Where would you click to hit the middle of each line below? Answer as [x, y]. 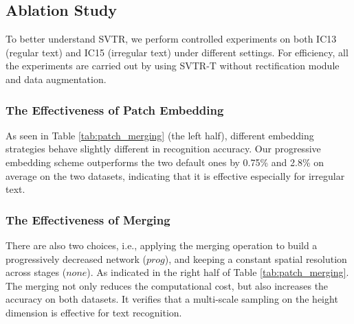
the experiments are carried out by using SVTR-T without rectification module [173, 66]
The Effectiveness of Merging [88, 219]
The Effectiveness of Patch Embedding [115, 109]
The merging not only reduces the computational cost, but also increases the [167, 285]
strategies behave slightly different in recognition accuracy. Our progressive [163, 149]
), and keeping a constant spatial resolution [256, 258]
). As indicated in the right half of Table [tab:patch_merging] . [218, 272]
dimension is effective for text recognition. [94, 312]
